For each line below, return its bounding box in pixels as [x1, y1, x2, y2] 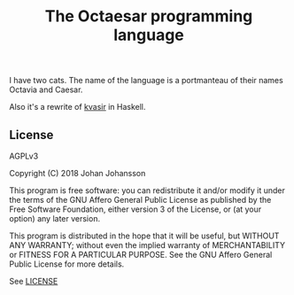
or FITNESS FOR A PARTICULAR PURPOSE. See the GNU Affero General [9, 250, 273, 260]
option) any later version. [9, 213, 100, 223]
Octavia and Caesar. [9, 84, 83, 95]
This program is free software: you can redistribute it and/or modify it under [9, 185, 285, 196]
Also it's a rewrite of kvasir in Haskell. [9, 102, 146, 113]
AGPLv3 [9, 151, 39, 161]
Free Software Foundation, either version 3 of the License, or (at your [9, 204, 262, 214]
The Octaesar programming [44, 6, 253, 27]
